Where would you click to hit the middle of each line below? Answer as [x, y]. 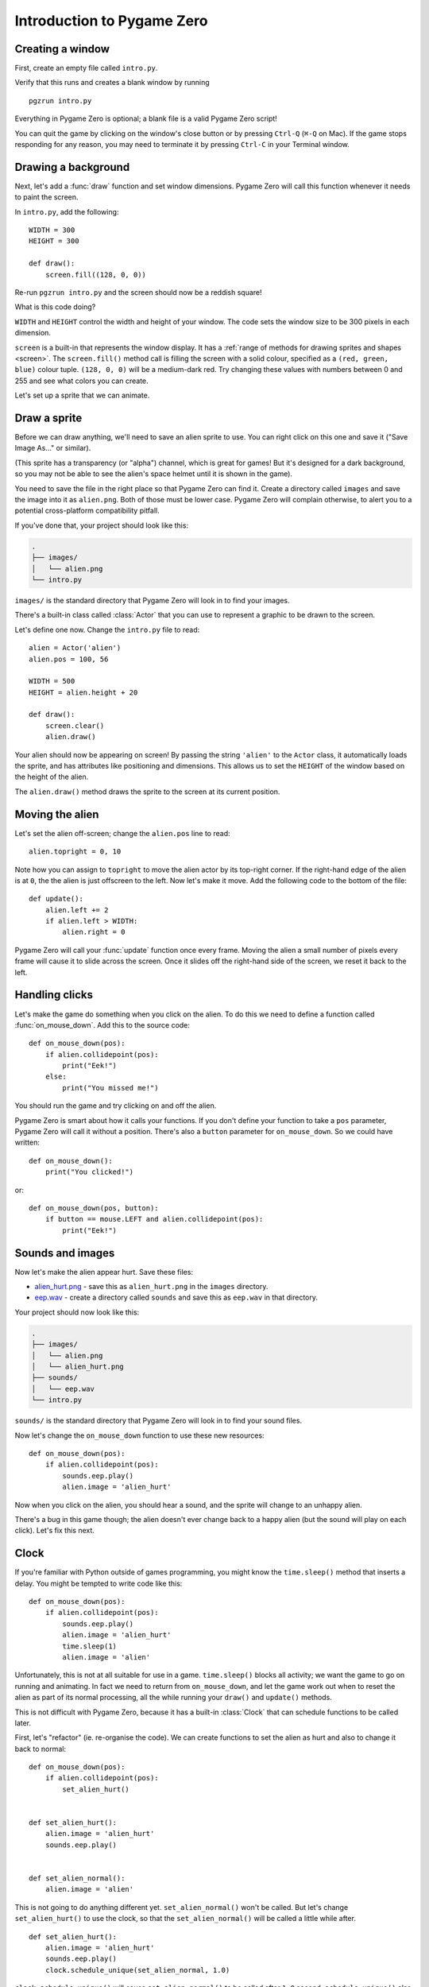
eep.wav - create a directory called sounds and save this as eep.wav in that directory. [176, 1298]
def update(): [56, 899]
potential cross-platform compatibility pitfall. [87, 511]
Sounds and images [65, 1253]
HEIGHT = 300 [54, 241]
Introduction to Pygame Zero [111, 21]
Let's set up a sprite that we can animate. [82, 395]
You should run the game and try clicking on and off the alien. [116, 1106]
